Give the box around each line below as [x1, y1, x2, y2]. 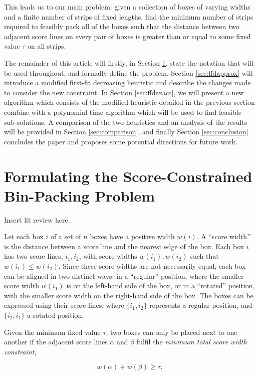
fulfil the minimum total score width [136, 336, 247, 347]
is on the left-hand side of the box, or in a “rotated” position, [66, 280, 255, 291]
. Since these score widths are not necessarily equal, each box [58, 261, 246, 271]
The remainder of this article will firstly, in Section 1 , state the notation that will [4, 57, 253, 68]
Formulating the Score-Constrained [4, 165, 252, 186]
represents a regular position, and [149, 300, 252, 310]
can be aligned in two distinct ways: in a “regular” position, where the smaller [4, 270, 244, 281]
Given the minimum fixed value [4, 326, 101, 337]
